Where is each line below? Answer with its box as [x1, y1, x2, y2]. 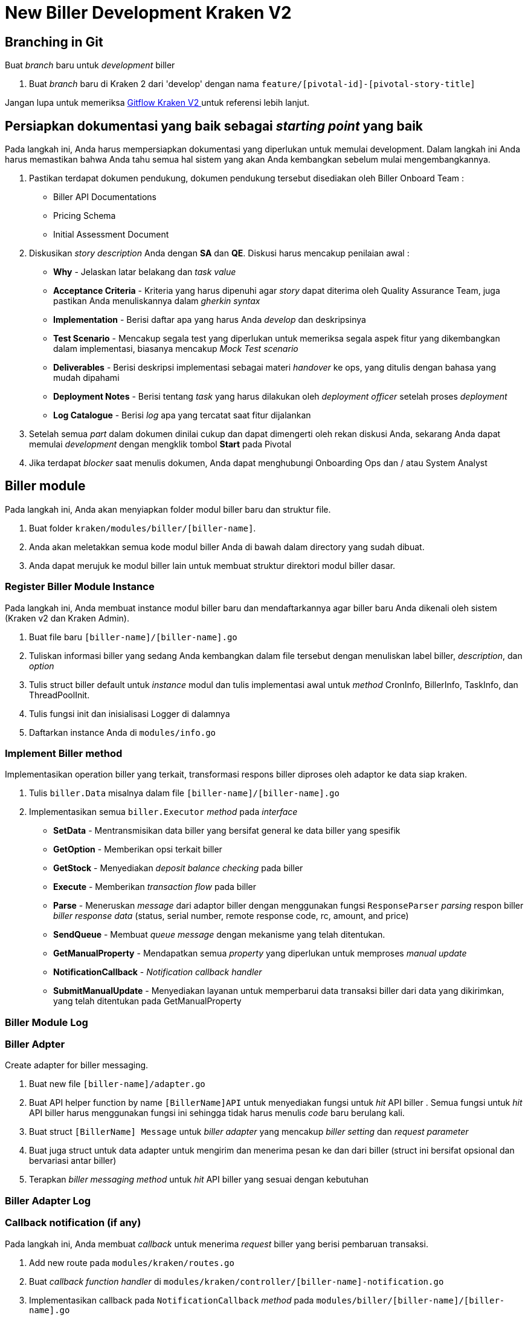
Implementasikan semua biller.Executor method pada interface [29, 807, 298, 817]
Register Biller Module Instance [5, 580, 155, 593]
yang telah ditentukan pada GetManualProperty [53, 996, 242, 1007]
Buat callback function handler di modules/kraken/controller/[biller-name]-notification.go [29, 1276, 444, 1287]
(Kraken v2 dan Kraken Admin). [5, 612, 129, 623]
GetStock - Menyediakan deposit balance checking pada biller [53, 863, 303, 874]
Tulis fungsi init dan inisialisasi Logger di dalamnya [29, 708, 230, 719]
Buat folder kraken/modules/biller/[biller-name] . [29, 522, 256, 533]
